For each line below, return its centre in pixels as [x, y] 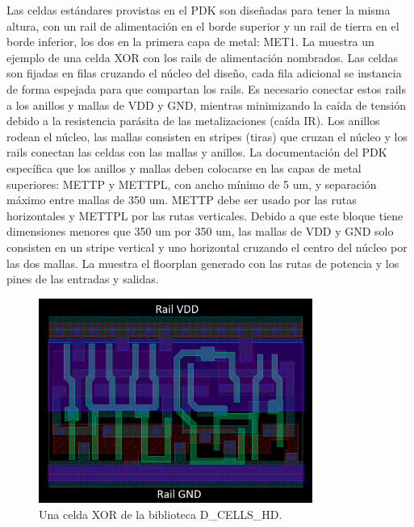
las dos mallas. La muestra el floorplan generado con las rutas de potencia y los [203, 263]
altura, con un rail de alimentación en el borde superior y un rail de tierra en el [203, 25]
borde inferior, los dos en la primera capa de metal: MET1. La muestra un [190, 42]
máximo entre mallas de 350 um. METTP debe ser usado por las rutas [182, 200]
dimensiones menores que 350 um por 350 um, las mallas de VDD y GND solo [200, 231]
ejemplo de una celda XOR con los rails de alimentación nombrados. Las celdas [202, 57]
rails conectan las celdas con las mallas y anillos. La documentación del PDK [197, 152]
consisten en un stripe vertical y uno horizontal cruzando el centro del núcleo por [207, 247]
